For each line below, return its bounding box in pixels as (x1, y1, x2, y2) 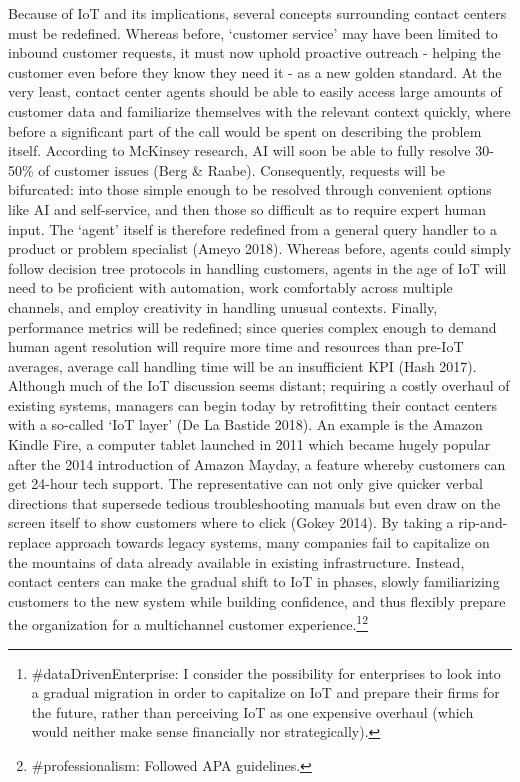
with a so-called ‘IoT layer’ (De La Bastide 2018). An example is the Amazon (8, 414, 483, 435)
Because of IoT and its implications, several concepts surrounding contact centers (8, 3, 507, 23)
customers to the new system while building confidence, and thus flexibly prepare (8, 590, 506, 611)
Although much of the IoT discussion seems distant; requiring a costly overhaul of (8, 375, 510, 396)
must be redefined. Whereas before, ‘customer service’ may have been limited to (8, 22, 498, 43)
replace (8, 532, 51, 553)
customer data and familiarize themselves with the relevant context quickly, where (8, 100, 511, 121)
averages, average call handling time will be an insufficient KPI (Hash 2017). (8, 355, 477, 376)
